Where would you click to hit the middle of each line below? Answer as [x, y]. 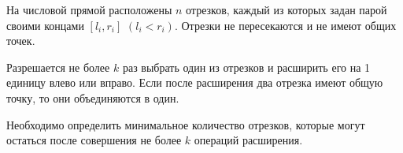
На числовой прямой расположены [89, 9]
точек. [21, 41]
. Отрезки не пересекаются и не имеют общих [285, 25]
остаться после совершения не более [94, 140]
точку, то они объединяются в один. [93, 97]
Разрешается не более [58, 67]
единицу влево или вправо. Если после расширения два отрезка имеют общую [195, 82]
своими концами [45, 25]
